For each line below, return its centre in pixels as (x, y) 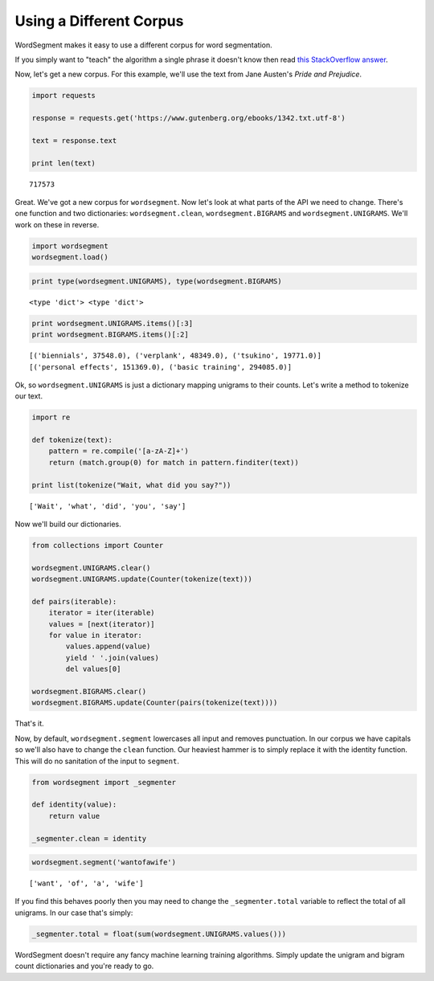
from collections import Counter (98, 545)
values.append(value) (108, 646)
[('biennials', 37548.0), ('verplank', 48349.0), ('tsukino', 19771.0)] (175, 356)
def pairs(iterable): (74, 601)
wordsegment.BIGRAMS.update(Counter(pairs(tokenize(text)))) (155, 703)
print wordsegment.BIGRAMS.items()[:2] (110, 335)
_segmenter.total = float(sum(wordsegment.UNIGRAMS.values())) (159, 934)
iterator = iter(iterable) (102, 613)
